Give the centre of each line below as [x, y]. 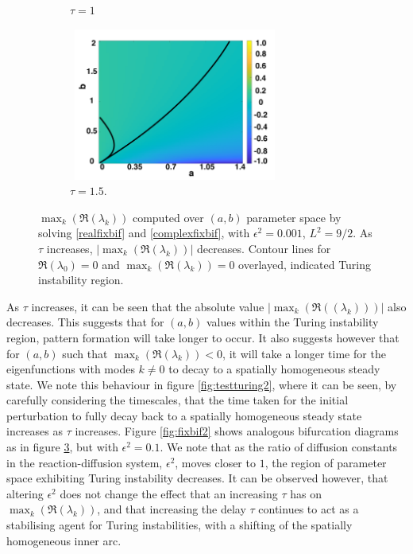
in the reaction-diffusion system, [85, 462]
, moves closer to [215, 462]
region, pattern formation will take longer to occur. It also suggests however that [203, 337]
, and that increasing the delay [172, 509]
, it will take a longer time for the [304, 353]
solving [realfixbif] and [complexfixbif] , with [144, 233]
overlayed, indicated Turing [305, 264]
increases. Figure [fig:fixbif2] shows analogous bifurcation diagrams [237, 431]
